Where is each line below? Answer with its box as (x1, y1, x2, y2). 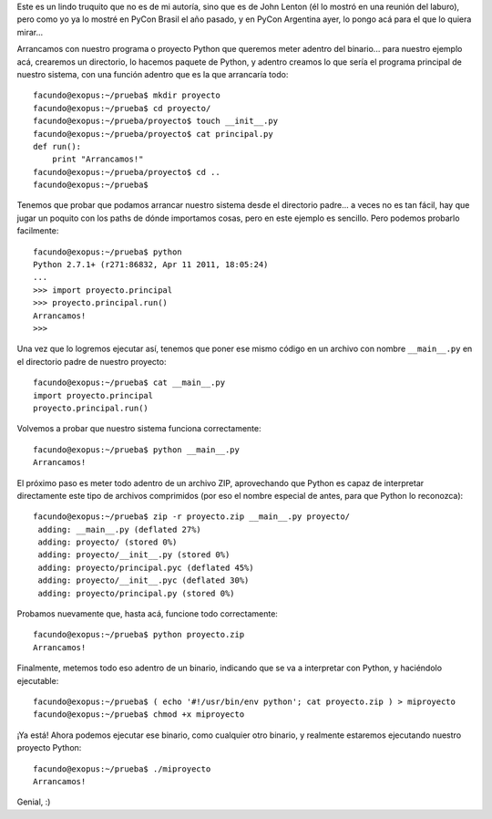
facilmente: (16, 225, 59, 236)
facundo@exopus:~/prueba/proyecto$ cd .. (33, 167, 220, 177)
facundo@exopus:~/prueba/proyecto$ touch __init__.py (33, 116, 278, 127)
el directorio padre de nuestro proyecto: (16, 356, 167, 367)
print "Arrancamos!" (51, 154, 144, 164)
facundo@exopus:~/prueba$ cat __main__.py (33, 378, 226, 388)
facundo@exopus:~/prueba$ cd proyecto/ (33, 103, 211, 113)
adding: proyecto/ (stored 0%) (37, 537, 178, 547)
